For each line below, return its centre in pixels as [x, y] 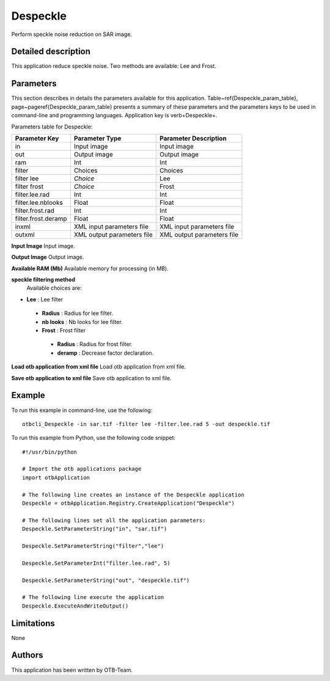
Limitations [33, 623]
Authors [27, 655]
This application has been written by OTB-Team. [72, 670]
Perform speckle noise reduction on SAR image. [72, 34]
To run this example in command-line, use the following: [82, 410]
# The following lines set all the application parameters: [114, 520]
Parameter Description [193, 138]
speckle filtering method [43, 280]
